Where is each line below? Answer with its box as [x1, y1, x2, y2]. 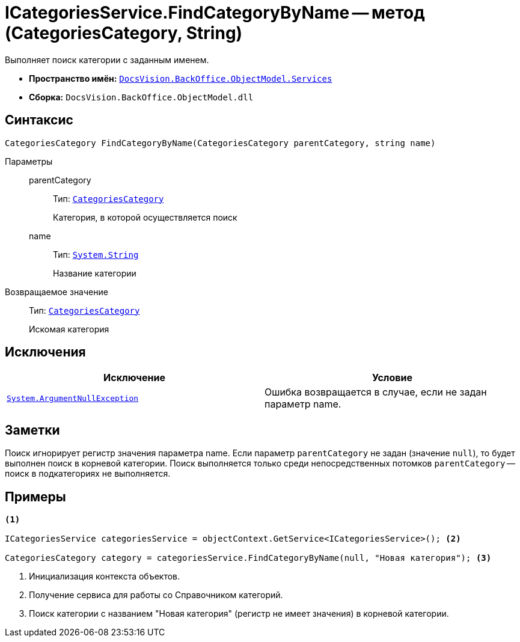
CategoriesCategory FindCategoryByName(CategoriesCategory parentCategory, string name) [5, 138, 436, 148]
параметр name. [265, 398, 341, 411]
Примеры [5, 489, 66, 504]
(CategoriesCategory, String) [5, 23, 243, 43]
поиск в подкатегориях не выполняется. [5, 468, 171, 479]
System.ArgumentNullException [7, 393, 139, 403]
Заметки [5, 422, 60, 438]
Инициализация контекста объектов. [29, 571, 180, 582]
